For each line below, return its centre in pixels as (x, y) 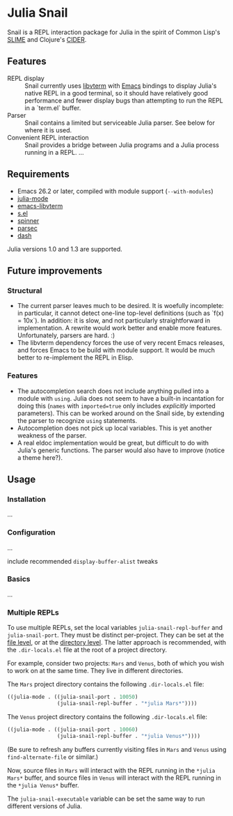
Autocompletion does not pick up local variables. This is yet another (114, 428)
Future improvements (55, 271)
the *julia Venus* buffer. (43, 785)
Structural (25, 291)
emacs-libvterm (40, 206)
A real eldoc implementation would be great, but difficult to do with (113, 442)
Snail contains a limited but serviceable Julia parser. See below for (120, 123)
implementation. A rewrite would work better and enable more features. (120, 328)
